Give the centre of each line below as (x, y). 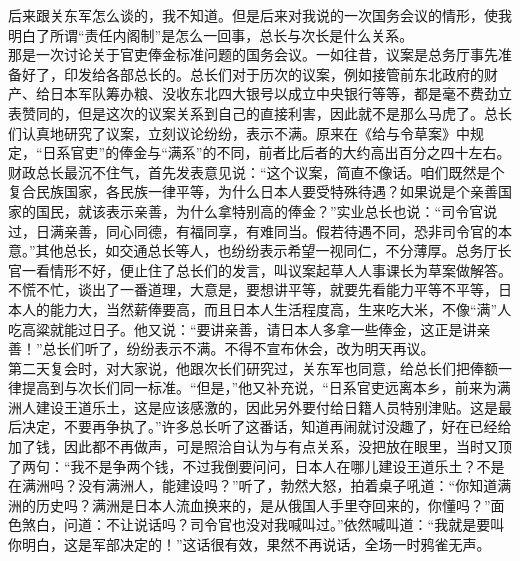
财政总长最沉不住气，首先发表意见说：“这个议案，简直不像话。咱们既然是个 (256, 171)
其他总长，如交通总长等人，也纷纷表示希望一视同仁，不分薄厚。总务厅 (266, 250)
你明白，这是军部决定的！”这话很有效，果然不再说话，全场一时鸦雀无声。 (249, 544)
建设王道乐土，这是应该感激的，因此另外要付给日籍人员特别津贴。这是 (266, 406)
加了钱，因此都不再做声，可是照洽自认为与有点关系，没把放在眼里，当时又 (253, 446)
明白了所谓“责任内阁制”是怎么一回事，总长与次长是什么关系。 (211, 34)
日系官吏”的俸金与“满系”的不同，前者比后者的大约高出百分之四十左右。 (276, 152)
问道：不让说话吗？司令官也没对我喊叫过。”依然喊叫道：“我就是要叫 (284, 524)
